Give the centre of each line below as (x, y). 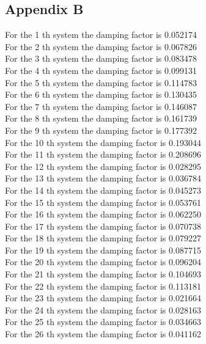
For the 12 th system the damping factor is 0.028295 (103, 166)
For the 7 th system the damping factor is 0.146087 (101, 106)
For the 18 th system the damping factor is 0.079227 (103, 238)
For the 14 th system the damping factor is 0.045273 (103, 190)
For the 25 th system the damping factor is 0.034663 (103, 322)
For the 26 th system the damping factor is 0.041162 (103, 334)
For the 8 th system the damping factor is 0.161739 (101, 118)
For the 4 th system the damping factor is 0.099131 (101, 70)
